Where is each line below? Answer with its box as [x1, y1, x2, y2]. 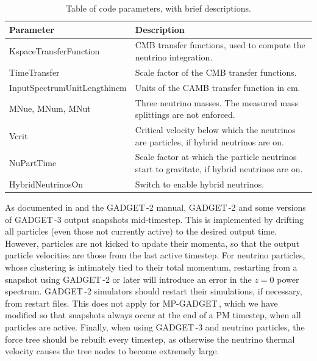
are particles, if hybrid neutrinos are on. [135, 135, 284, 148]
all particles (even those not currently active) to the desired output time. [5, 225, 277, 238]
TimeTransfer [9, 65, 60, 78]
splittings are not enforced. [135, 108, 235, 121]
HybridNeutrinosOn [9, 177, 84, 190]
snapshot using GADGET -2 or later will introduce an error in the [5, 272, 252, 285]
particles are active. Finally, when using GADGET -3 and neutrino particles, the [5, 320, 305, 333]
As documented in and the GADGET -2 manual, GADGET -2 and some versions [5, 200, 306, 213]
